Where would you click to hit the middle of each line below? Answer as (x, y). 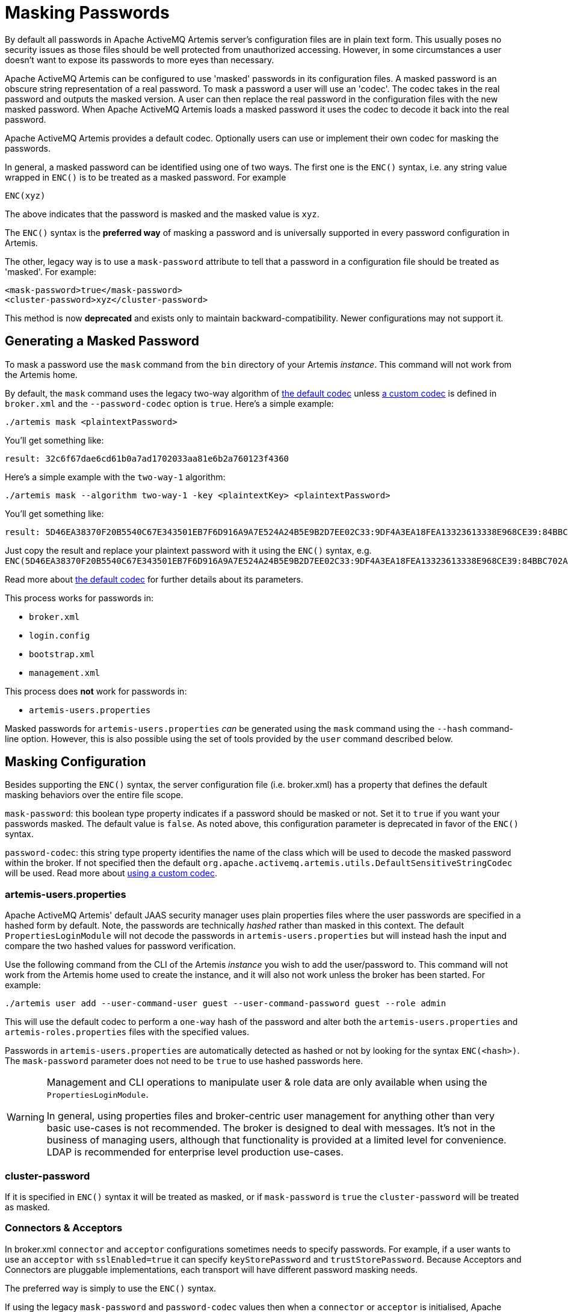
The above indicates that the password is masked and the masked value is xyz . (162, 214)
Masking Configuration (76, 762)
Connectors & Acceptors (64, 1228)
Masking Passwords (87, 13)
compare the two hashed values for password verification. (120, 946)
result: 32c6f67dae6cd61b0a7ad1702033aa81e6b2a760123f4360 (147, 458)
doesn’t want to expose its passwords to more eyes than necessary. (140, 60)
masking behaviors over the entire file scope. (94, 795)
